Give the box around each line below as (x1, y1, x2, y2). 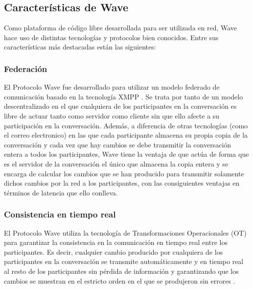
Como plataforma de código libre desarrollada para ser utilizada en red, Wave (4, 23, 237, 33)
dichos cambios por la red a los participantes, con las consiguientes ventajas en (4, 178, 240, 188)
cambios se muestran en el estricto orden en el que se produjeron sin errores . (4, 275, 235, 286)
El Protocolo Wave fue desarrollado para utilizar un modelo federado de (4, 82, 220, 92)
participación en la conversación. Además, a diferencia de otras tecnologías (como (4, 120, 248, 130)
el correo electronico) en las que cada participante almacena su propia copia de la (4, 130, 248, 140)
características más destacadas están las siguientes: (4, 42, 156, 52)
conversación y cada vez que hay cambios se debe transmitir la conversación (4, 139, 231, 149)
